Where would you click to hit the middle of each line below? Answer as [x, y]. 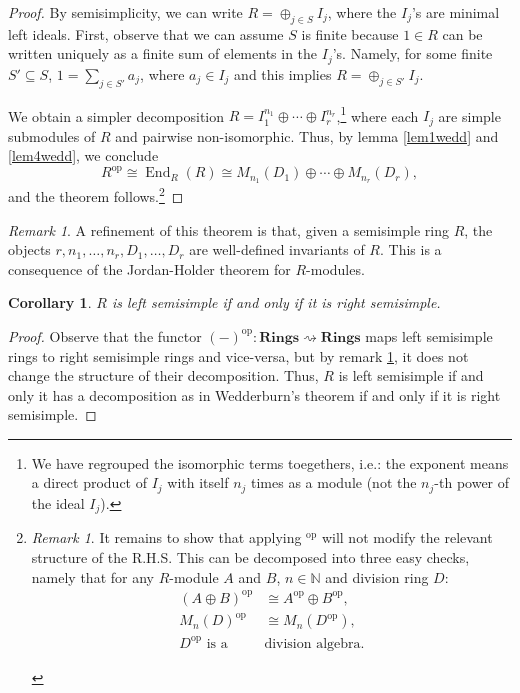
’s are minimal [455, 12]
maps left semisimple [429, 335]
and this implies [283, 73]
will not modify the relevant [407, 537]
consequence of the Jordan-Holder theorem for [149, 268]
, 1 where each [377, 114]
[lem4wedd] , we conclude [83, 155]
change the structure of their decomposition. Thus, [163, 375]
